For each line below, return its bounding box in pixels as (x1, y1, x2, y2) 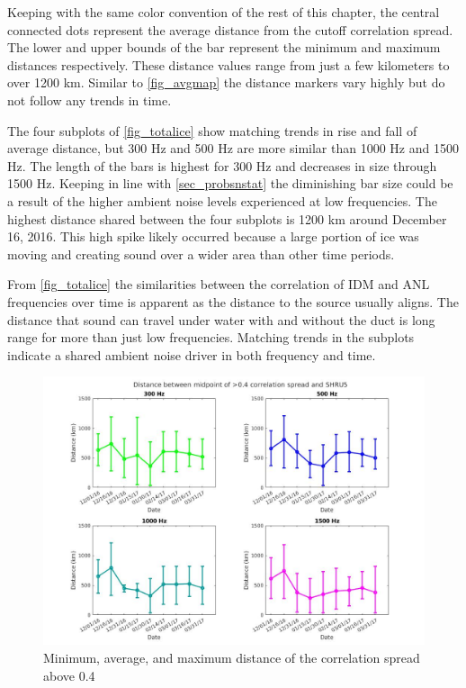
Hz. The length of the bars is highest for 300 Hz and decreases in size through (7, 156, 437, 175)
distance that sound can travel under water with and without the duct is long (7, 310, 435, 329)
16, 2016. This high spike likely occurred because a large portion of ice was (7, 227, 419, 246)
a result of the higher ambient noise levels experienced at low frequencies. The (7, 191, 437, 210)
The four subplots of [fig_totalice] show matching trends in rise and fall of (7, 121, 417, 140)
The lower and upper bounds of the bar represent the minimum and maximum (7, 38, 441, 57)
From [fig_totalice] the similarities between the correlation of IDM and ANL (7, 275, 430, 294)
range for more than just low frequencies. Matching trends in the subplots (7, 328, 415, 347)
